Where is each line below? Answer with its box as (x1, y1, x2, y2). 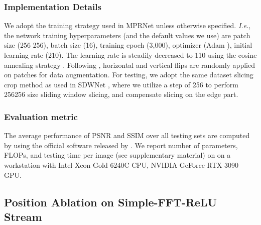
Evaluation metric (4, 110, 78, 123)
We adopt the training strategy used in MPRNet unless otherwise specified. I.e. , (4, 20, 251, 31)
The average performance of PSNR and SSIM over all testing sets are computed (4, 130, 250, 141)
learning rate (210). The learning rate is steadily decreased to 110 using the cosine (4, 50, 257, 60)
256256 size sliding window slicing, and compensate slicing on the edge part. (4, 89, 238, 99)
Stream (4, 208, 42, 224)
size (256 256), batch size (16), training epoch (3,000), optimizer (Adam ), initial (4, 40, 252, 50)
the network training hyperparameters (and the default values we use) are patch (4, 30, 250, 40)
